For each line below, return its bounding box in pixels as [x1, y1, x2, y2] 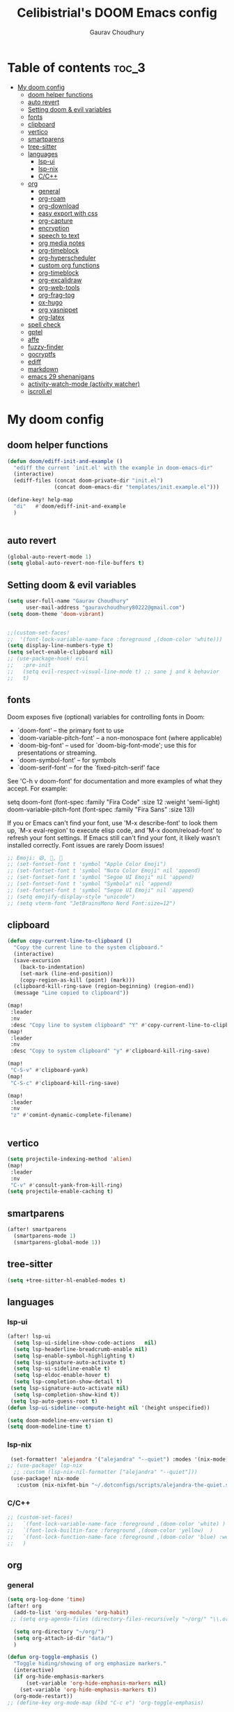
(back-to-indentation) [19, 964, 86, 971]
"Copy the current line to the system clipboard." [13, 944, 164, 951]
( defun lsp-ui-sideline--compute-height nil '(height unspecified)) [7, 1404, 210, 1411]
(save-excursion [13, 957, 61, 964]
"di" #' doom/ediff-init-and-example [13, 503, 127, 510]
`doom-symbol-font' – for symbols [17, 755, 116, 764]
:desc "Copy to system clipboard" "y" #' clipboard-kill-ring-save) [10, 1047, 210, 1055]
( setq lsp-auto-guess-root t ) [10, 1398, 98, 1405]
